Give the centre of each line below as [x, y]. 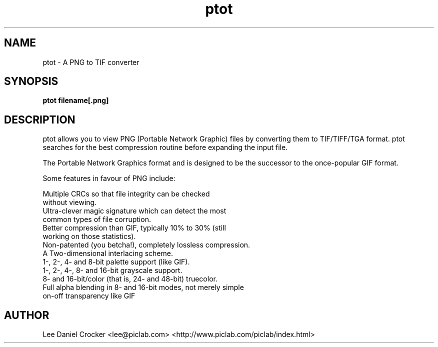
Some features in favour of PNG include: [109, 178]
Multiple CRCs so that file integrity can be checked [126, 194]
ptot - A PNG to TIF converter [91, 62]
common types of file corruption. [97, 219]
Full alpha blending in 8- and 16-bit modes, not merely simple [143, 287]
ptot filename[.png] [76, 100]
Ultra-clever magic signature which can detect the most [134, 211]
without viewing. [70, 202]
